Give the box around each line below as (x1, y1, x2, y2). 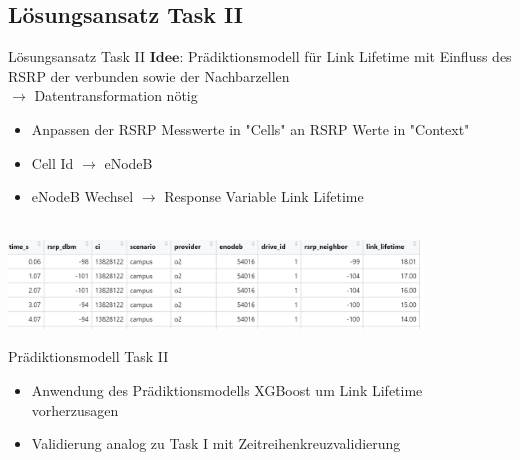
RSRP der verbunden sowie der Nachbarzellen (8, 65, 290, 86)
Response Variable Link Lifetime (164, 186, 364, 207)
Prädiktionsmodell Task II (8, 346, 169, 367)
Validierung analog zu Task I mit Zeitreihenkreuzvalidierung (31, 433, 401, 454)
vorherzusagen (31, 399, 119, 420)
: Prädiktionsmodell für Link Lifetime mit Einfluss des (179, 46, 512, 67)
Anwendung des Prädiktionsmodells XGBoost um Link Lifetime (31, 380, 423, 401)
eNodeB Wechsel (31, 186, 134, 207)
